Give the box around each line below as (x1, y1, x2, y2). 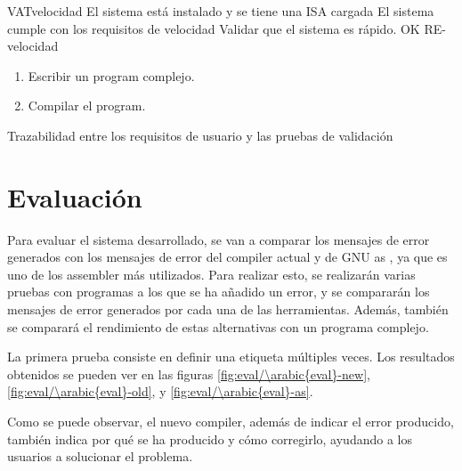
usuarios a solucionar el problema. (7, 447, 193, 466)
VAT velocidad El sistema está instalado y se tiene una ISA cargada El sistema (7, 2, 434, 20)
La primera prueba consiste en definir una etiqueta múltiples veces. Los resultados (7, 347, 455, 366)
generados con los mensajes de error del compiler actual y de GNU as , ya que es (7, 248, 448, 266)
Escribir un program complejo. (28, 66, 195, 85)
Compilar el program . (28, 96, 146, 115)
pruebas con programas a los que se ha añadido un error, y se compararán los (7, 282, 430, 301)
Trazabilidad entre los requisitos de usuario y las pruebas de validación (7, 126, 393, 144)
